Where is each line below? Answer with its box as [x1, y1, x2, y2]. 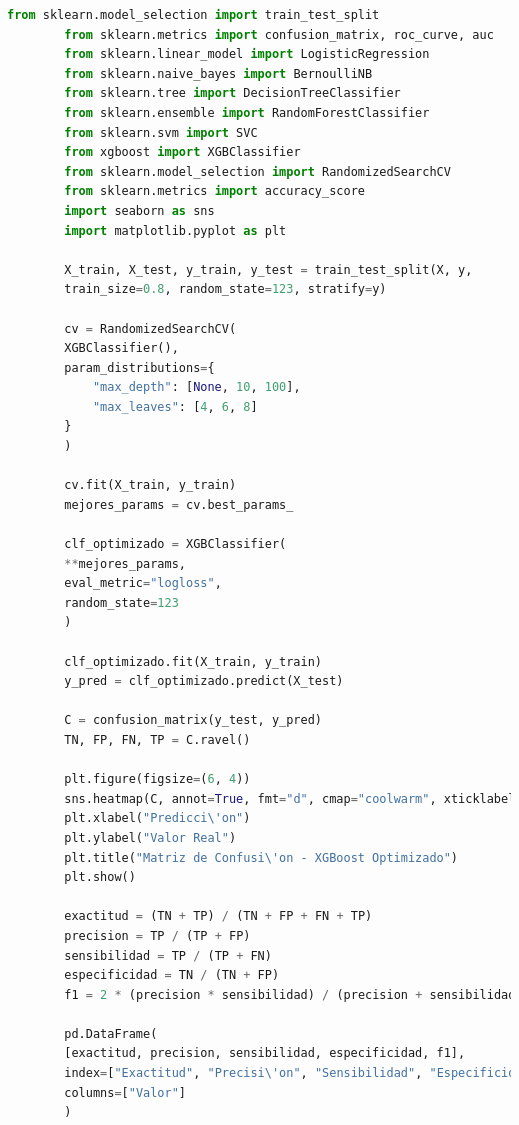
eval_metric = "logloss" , [64, 576, 222, 591]
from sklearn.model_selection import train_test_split [7, 8, 380, 22]
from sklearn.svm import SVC [64, 125, 258, 140]
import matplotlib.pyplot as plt [64, 223, 287, 238]
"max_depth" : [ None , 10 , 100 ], [92, 380, 301, 395]
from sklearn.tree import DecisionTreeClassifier [64, 86, 401, 101]
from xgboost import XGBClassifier [64, 145, 301, 160]
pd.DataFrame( [64, 1026, 158, 1041]
